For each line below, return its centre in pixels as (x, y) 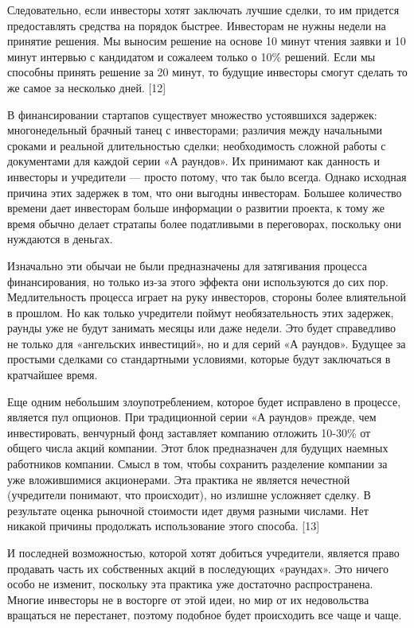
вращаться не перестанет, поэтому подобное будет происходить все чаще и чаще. (205, 615)
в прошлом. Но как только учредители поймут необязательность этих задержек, (201, 312)
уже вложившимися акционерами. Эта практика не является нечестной (179, 479)
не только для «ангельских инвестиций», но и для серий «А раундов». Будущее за (207, 343)
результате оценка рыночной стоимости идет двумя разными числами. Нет (188, 510)
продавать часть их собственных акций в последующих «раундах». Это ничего (198, 568)
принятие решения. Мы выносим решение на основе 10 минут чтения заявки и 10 (207, 41)
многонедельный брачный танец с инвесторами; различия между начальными (195, 130)
